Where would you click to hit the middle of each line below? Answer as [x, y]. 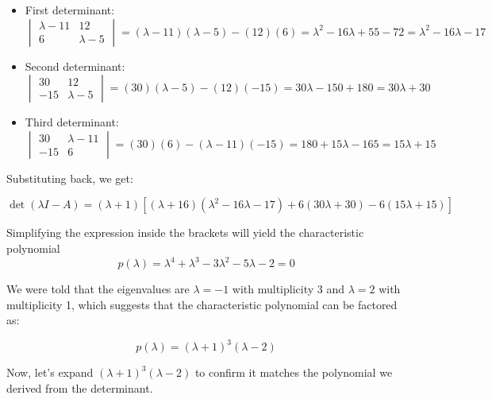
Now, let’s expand [50, 372]
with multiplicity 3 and [288, 289]
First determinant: [70, 10]
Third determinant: [72, 122]
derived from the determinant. [80, 387]
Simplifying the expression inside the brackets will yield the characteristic [185, 232]
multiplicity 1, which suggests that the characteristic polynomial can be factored [202, 304]
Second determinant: [75, 66]
